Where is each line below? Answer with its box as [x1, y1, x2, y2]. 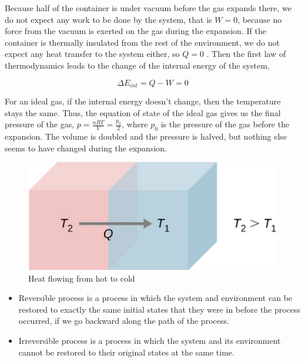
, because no [237, 13, 282, 25]
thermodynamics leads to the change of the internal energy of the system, [5, 59, 270, 71]
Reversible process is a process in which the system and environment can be [18, 292, 293, 304]
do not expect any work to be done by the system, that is [5, 13, 212, 25]
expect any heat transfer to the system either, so [5, 48, 180, 60]
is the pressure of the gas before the [160, 118, 290, 130]
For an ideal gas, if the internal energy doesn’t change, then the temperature [5, 95, 281, 107]
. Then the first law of [206, 48, 286, 60]
